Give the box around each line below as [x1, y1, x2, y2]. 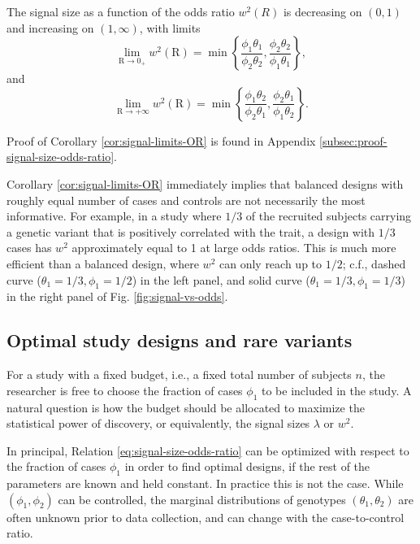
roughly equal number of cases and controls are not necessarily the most [6, 191, 366, 208]
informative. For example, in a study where [6, 207, 222, 224]
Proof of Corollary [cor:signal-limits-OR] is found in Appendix [6, 132, 316, 149]
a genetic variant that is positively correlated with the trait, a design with [6, 223, 375, 240]
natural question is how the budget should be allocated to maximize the [6, 398, 365, 416]
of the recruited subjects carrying [245, 207, 412, 224]
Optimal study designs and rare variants [6, 328, 353, 353]
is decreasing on [283, 3, 362, 20]
